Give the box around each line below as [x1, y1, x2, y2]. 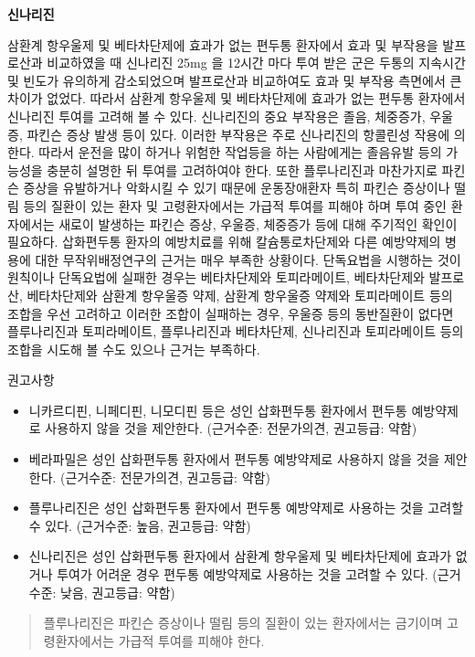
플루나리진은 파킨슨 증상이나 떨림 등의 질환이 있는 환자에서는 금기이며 [43, 613, 443, 632]
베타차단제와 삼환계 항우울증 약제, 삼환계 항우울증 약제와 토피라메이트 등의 [26, 285, 453, 304]
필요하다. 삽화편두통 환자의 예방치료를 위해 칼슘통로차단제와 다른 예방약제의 [7, 232, 441, 251]
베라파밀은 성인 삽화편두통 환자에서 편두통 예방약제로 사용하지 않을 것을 [28, 450, 440, 469]
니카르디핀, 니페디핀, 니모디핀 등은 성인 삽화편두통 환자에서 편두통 [28, 400, 407, 419]
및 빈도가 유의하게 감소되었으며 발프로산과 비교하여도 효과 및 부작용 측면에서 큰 [7, 70, 462, 90]
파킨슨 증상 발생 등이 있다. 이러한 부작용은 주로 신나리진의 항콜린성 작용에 [26, 124, 450, 143]
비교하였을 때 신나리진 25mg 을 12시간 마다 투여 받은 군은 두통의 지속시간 [47, 53, 466, 72]
